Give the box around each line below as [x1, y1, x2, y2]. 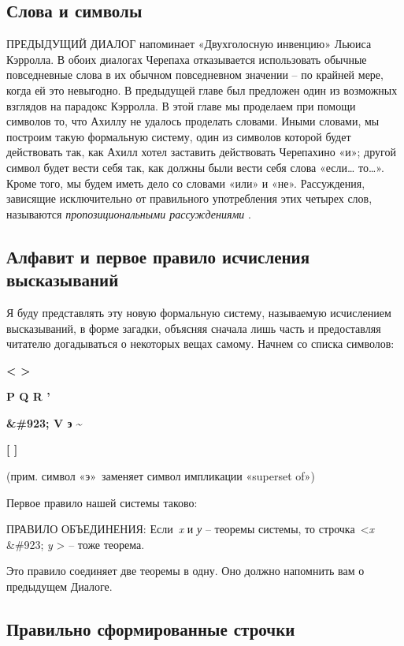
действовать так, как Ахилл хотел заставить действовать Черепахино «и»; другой [6, 144, 396, 160]
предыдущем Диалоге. [6, 578, 113, 595]
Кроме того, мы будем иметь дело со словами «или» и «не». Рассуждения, [6, 174, 365, 191]
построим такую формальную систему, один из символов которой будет [6, 128, 351, 144]
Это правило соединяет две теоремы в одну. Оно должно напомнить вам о [6, 562, 365, 579]
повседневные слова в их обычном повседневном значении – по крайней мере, [6, 66, 384, 83]
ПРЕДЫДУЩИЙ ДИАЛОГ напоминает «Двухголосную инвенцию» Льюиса [6, 35, 372, 52]
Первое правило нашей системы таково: [6, 494, 198, 510]
